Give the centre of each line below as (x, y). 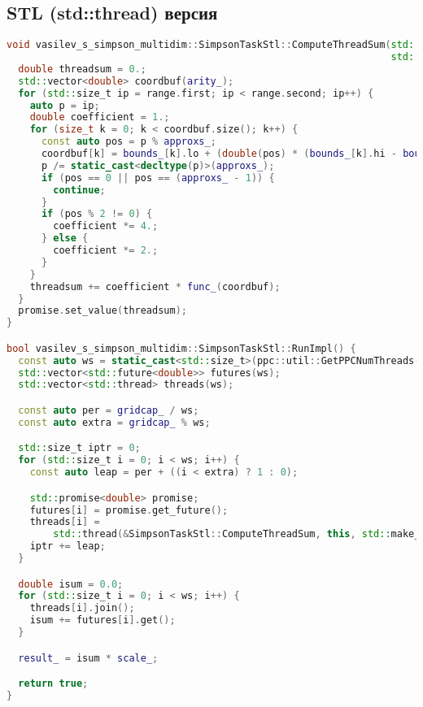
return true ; (53, 684)
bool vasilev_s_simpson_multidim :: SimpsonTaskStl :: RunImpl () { (181, 348)
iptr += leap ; (68, 547)
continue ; (79, 190)
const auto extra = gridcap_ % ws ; (114, 422)
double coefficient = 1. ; (100, 117)
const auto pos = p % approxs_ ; (129, 142)
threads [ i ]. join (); (82, 608)
